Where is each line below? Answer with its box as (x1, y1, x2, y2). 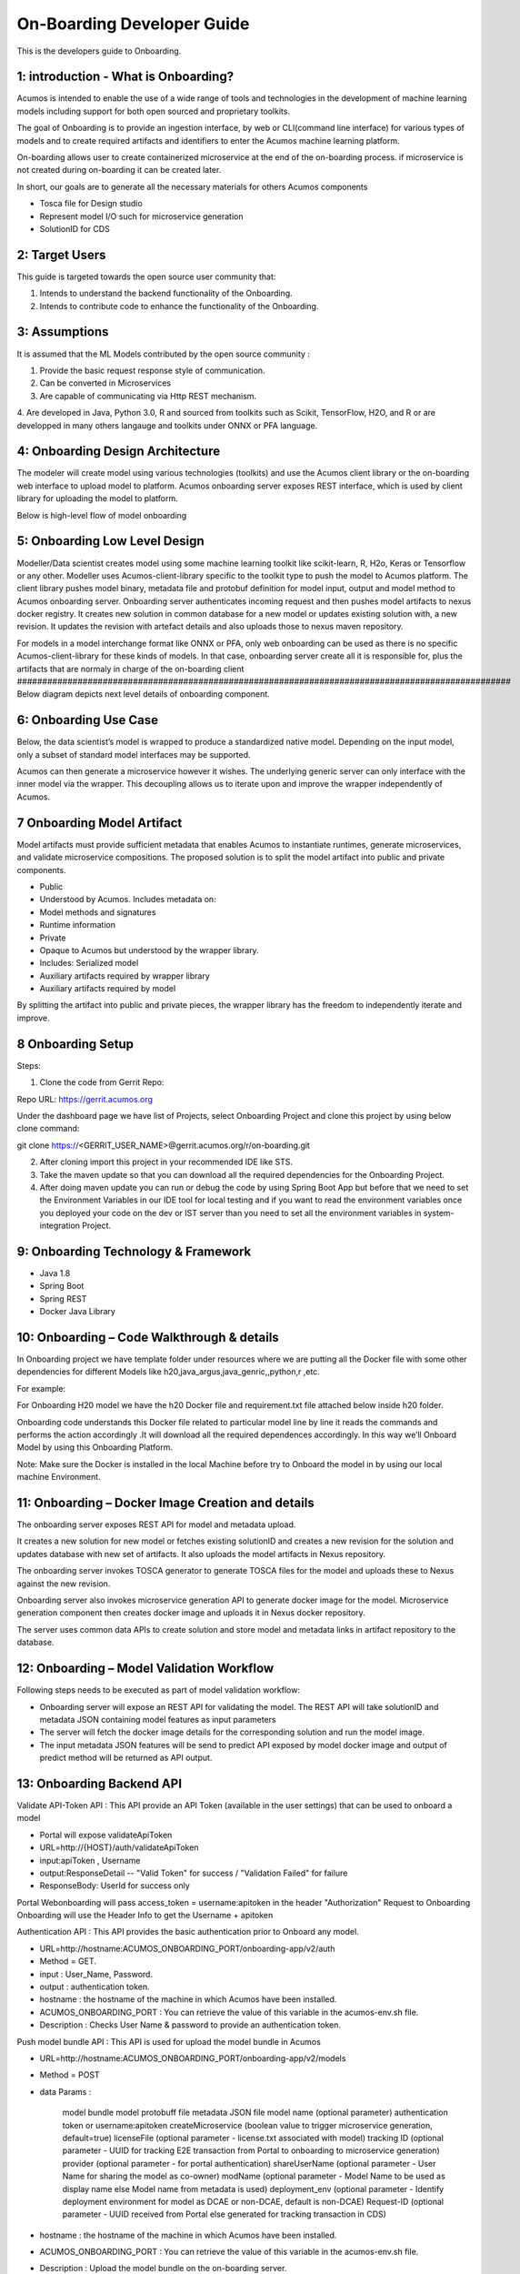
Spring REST (39, 1293, 87, 1304)
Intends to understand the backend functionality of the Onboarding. (39, 287, 293, 299)
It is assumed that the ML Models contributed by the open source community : (16, 348, 311, 359)
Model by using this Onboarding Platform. (16, 1442, 173, 1453)
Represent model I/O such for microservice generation (39, 210, 244, 222)
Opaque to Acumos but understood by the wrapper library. (39, 944, 259, 955)
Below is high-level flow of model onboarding (16, 509, 187, 520)
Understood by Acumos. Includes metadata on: (39, 894, 217, 905)
